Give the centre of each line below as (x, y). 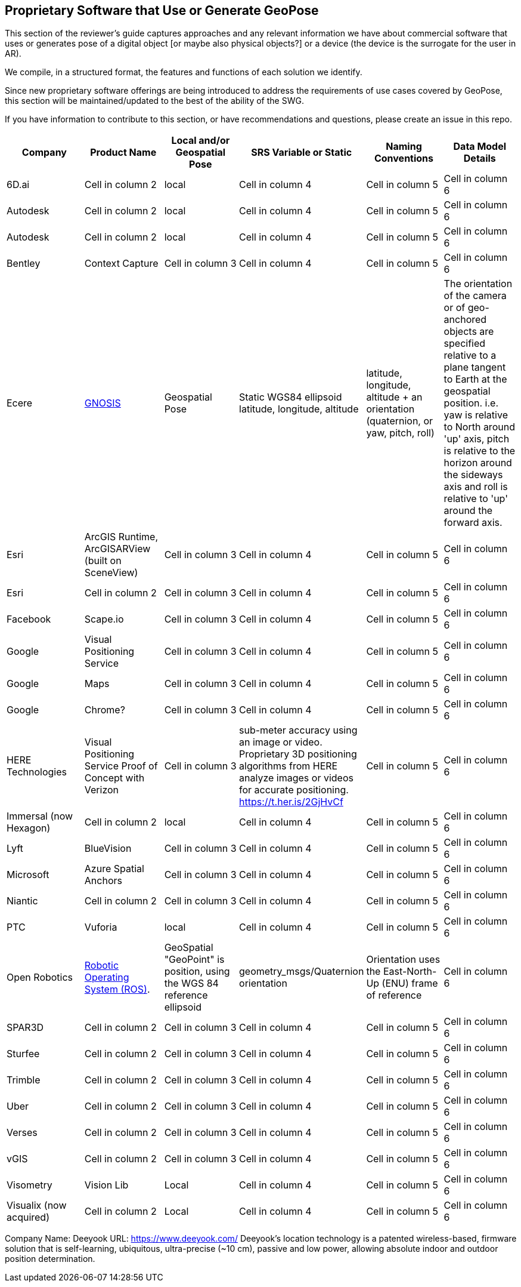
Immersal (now (40, 816)
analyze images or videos (296, 778)
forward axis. (473, 523)
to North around (479, 427)
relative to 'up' (476, 499)
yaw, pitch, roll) (400, 433)
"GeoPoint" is (194, 960)
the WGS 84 (191, 983)
